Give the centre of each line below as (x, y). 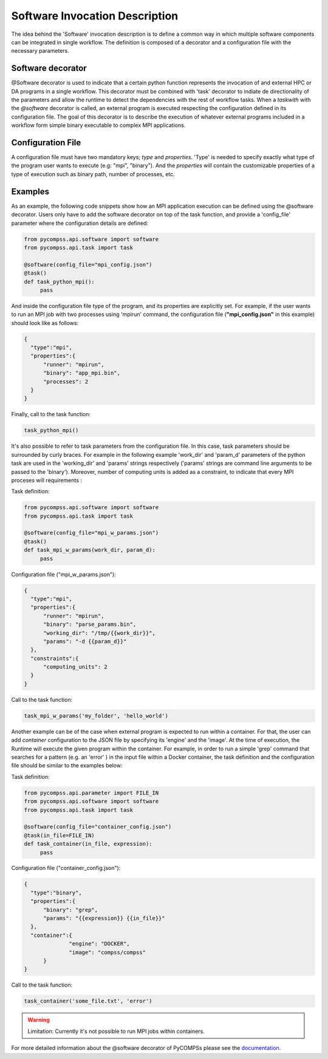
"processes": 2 (66, 382)
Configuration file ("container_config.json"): (66, 868)
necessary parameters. (40, 51)
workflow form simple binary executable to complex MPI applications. (98, 125)
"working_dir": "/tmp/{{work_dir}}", (100, 633)
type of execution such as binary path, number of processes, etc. (93, 174)
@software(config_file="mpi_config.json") (88, 265)
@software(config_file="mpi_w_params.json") (91, 533)
